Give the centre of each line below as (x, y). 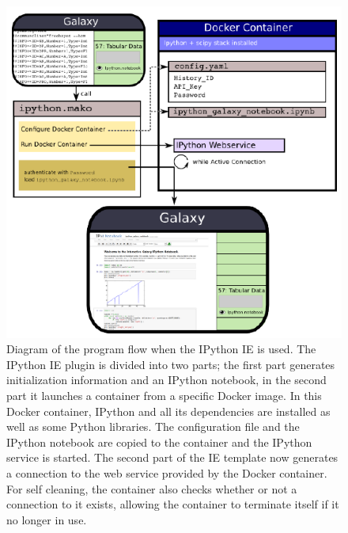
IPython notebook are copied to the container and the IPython (159, 442)
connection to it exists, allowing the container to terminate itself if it (173, 504)
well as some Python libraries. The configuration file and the (153, 426)
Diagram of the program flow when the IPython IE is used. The (161, 349)
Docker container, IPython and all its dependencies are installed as (168, 411)
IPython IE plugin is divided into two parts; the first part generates (171, 364)
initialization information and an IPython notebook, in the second (166, 380)
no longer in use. (47, 519)
